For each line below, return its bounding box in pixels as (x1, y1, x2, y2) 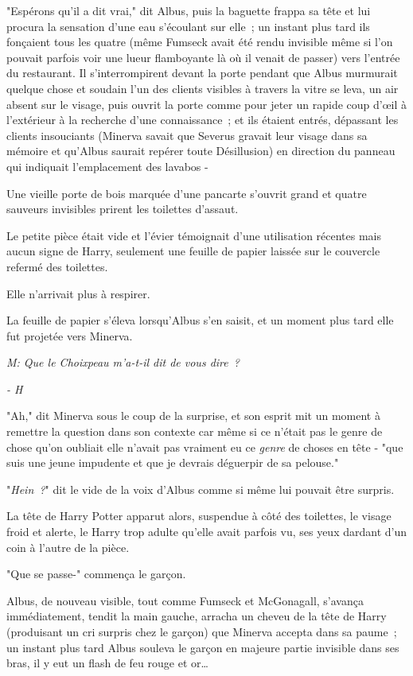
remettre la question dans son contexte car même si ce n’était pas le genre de (6, 423, 383, 440)
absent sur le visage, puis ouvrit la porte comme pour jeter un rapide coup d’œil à (6, 95, 407, 112)
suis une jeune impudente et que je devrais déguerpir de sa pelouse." (6, 454, 339, 471)
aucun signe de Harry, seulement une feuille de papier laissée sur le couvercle (6, 243, 380, 259)
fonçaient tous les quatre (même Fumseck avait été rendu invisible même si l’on (6, 33, 393, 50)
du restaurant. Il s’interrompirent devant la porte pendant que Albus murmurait (6, 64, 398, 81)
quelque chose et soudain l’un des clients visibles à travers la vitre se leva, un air (6, 80, 399, 96)
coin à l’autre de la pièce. (6, 538, 130, 555)
